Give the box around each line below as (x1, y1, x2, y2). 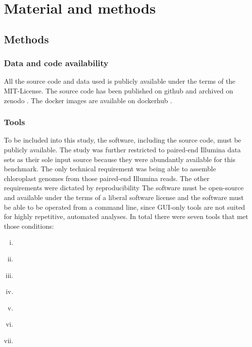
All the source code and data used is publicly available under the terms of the (4, 76, 235, 86)
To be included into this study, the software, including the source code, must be (4, 135, 241, 145)
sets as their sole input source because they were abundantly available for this (4, 154, 235, 164)
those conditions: (4, 220, 54, 231)
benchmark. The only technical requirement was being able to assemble (4, 164, 216, 174)
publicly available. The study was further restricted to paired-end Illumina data (4, 144, 241, 154)
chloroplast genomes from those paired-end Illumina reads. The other (4, 173, 210, 183)
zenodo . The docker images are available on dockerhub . (4, 95, 172, 105)
